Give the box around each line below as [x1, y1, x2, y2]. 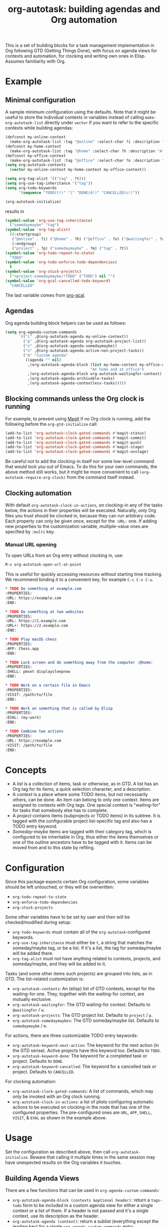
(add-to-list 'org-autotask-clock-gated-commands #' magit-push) [5, 440, 142, 445]
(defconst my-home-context [5, 144, 61, 149]
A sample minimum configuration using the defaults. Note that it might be [5, 109, 156, 115]
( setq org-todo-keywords [5, 185, 57, 191]
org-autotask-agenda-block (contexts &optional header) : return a [12, 1197, 150, 1203]
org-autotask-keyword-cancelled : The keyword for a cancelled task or [12, 1063, 156, 1069]
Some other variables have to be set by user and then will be [5, 914, 130, 920]
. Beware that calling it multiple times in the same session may [27, 1154, 155, 1160]
